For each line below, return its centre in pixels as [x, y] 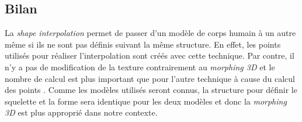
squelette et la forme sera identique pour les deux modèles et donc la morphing [146, 101]
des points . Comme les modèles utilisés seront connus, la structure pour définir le [151, 90]
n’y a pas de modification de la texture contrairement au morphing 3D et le [140, 67]
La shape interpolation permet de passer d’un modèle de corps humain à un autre [150, 33]
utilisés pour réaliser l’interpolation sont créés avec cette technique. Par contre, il [150, 55]
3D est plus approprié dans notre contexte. [81, 112]
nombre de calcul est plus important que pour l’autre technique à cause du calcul [150, 78]
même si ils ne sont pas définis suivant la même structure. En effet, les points [143, 44]
